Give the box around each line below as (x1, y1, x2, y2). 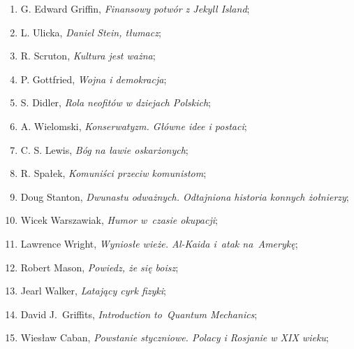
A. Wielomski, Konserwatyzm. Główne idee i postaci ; (20, 118, 247, 133)
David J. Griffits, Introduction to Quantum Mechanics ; (20, 306, 258, 321)
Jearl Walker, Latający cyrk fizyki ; (20, 283, 167, 298)
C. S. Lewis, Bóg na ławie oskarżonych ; (20, 142, 189, 157)
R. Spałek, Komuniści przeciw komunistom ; (20, 166, 207, 180)
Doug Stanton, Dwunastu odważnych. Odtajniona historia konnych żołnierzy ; (20, 189, 349, 204)
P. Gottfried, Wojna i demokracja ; (20, 71, 167, 86)
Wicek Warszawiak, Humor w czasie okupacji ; (20, 213, 218, 227)
